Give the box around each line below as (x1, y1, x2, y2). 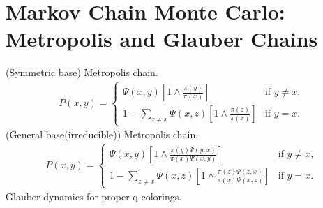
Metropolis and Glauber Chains (6, 24, 318, 53)
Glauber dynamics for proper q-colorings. (6, 189, 182, 204)
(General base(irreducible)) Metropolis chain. (6, 127, 199, 142)
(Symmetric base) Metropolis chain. (6, 65, 158, 80)
